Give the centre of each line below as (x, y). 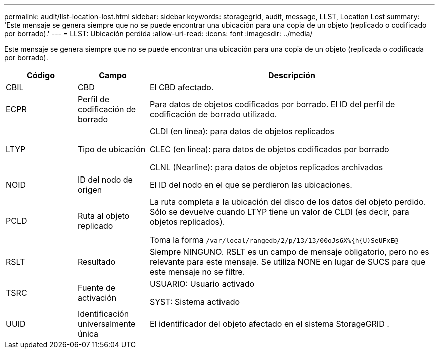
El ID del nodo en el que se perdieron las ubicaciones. (251, 185)
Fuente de (96, 288)
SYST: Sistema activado (195, 302)
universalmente (106, 324)
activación (97, 298)
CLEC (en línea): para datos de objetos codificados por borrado (269, 149)
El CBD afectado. (182, 87)
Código (40, 75)
